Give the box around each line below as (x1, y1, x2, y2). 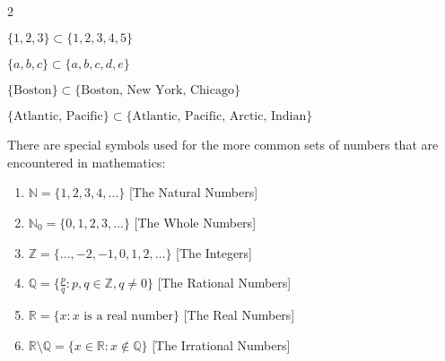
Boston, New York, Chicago (81, 84, 234, 98)
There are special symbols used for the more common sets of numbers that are (7, 135, 439, 154)
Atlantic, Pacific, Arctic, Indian (132, 110, 307, 124)
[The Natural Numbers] (128, 183, 258, 202)
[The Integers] (176, 243, 252, 262)
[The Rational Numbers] (157, 273, 292, 292)
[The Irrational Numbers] (152, 335, 291, 354)
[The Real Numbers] (183, 305, 295, 323)
